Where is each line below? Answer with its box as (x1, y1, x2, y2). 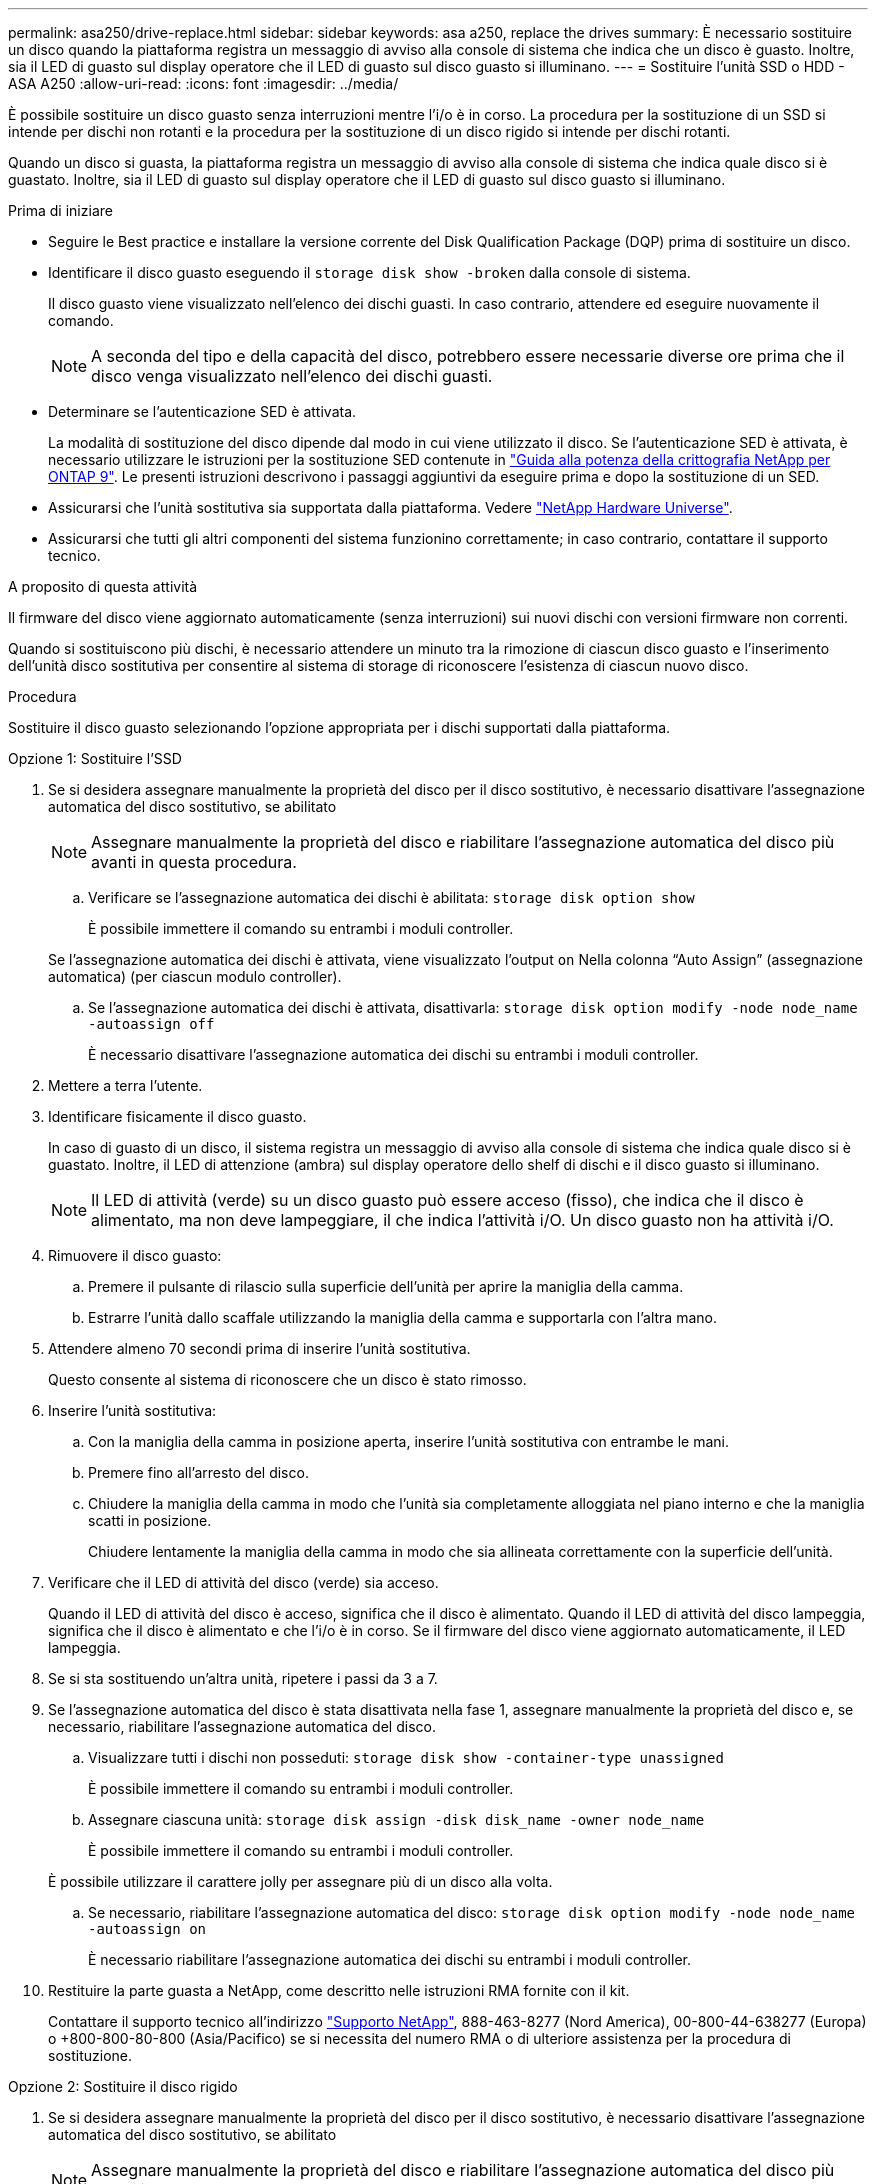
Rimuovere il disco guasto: (48, 1247, 222, 1264)
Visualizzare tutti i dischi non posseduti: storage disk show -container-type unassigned (88, 1749, 724, 1766)
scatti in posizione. (88, 1512, 212, 1529)
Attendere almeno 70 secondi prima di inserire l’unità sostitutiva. (48, 1340, 471, 1357)
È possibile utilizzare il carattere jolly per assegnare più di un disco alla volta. (48, 1873, 553, 1890)
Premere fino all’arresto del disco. (88, 1464, 309, 1481)
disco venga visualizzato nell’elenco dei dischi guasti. (91, 366, 493, 386)
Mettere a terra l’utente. (48, 1077, 203, 1094)
